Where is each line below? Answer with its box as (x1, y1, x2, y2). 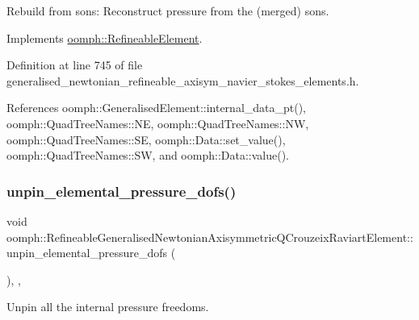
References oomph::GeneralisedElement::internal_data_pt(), (6, 99, 307, 116)
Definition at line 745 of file (6, 56, 143, 73)
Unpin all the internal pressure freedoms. (6, 298, 209, 315)
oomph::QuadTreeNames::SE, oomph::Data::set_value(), (6, 131, 286, 148)
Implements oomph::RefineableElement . (6, 29, 203, 46)
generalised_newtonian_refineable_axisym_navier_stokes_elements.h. (6, 72, 359, 89)
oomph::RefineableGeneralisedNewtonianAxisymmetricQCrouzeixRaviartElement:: (6, 228, 413, 245)
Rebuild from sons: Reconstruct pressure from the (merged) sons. (6, 2, 329, 19)
